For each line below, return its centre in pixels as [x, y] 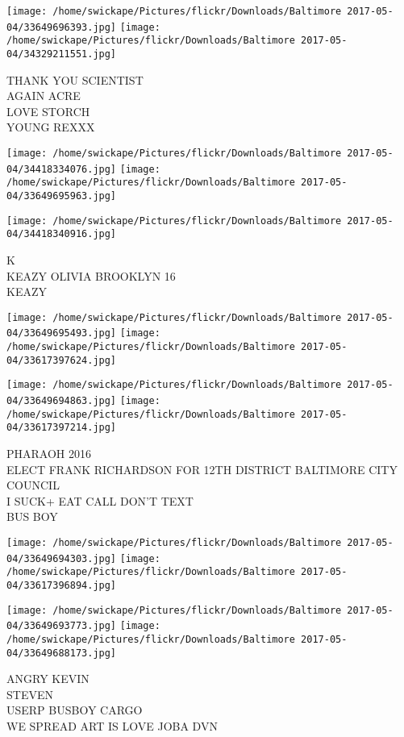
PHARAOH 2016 [49, 453]
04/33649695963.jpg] [62, 196]
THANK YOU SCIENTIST [75, 79]
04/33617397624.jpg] [62, 360]
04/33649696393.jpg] [62, 27]
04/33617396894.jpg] [62, 585]
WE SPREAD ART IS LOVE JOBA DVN [112, 725]
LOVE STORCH [48, 111]
